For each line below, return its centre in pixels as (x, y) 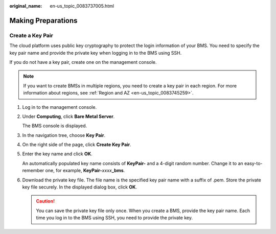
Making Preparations (43, 20)
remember (33, 171)
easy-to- (253, 163)
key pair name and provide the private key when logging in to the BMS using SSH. (96, 53)
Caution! (45, 201)
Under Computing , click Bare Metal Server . (68, 116)
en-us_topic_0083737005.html (82, 6)
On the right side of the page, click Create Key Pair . (77, 145)
